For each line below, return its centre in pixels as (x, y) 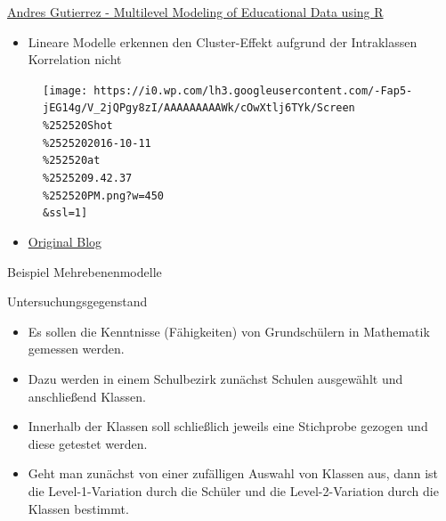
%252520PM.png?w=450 (104, 195)
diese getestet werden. (88, 443)
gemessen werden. (76, 349)
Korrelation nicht (75, 59)
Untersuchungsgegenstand (77, 301)
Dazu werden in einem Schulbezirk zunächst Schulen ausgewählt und (215, 379)
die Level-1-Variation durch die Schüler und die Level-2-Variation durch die (233, 490)
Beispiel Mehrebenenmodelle (85, 271)
